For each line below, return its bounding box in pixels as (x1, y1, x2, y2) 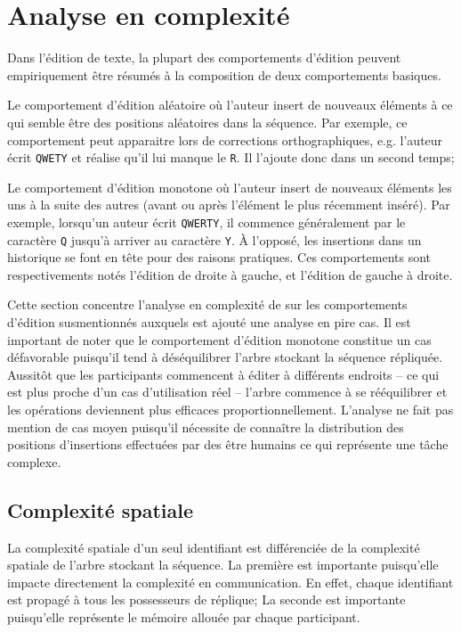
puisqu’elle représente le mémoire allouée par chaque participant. (7, 607, 360, 626)
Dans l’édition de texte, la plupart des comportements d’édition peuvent (7, 48, 401, 67)
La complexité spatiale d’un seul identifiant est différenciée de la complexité (7, 538, 420, 556)
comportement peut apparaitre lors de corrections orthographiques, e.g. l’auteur (7, 130, 443, 149)
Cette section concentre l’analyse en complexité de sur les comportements (7, 295, 408, 314)
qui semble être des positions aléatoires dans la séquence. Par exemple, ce (7, 112, 408, 131)
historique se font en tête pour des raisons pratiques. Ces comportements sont (7, 248, 432, 267)
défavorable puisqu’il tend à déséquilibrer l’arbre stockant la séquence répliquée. (7, 348, 443, 366)
